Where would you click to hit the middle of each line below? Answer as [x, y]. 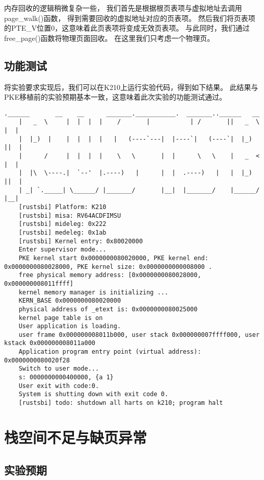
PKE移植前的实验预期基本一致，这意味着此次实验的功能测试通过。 [115, 97]
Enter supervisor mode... [62, 250]
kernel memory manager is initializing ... [94, 292]
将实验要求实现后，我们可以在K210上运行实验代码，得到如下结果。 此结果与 [131, 87]
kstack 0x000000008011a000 [50, 343]
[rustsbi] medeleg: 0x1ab [62, 232]
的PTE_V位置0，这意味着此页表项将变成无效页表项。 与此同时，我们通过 [127, 28]
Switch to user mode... [59, 369]
